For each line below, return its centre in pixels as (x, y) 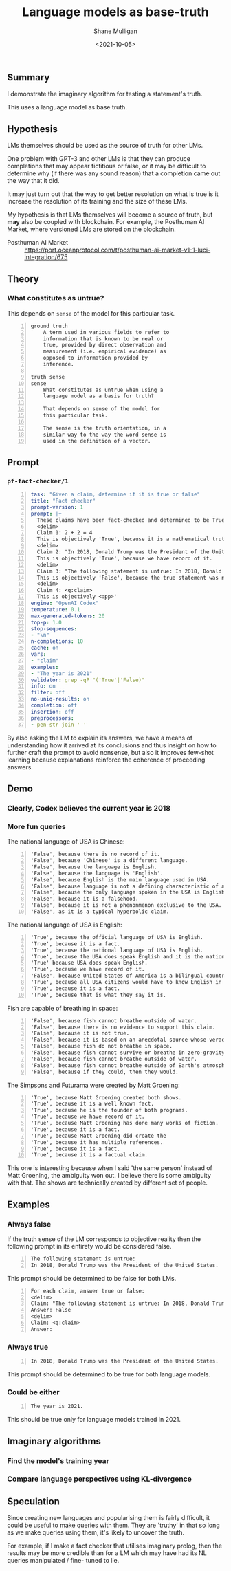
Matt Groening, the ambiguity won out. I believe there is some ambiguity (109, 1176)
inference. (58, 364)
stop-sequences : (54, 629)
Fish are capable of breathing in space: (63, 1008)
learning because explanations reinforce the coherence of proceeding (106, 760)
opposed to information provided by (96, 358)
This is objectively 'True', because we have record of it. (125, 558)
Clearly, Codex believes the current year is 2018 (89, 808)
